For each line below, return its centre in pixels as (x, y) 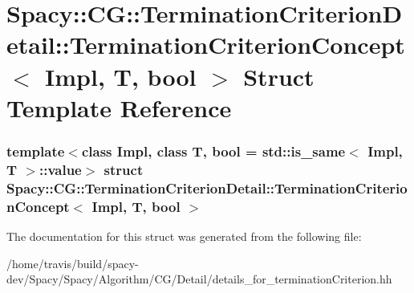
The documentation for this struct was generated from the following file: (184, 236)
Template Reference (119, 107)
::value (60, 169)
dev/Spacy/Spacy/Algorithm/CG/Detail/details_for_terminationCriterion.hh (199, 279)
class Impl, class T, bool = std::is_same (213, 151)
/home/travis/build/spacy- (73, 263)
